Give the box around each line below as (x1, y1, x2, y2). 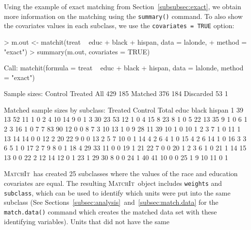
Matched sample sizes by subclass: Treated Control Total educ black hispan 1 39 (4, 104, 243, 115)
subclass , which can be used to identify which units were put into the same (4, 187, 231, 197)
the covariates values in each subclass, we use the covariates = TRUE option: (4, 20, 234, 31)
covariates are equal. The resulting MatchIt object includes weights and (4, 178, 222, 188)
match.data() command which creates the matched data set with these (4, 206, 217, 216)
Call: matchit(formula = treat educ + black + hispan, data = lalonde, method (4, 63, 244, 73)
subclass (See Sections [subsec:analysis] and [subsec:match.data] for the (4, 197, 218, 207)
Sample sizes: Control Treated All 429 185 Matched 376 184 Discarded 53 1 (4, 88, 228, 99)
